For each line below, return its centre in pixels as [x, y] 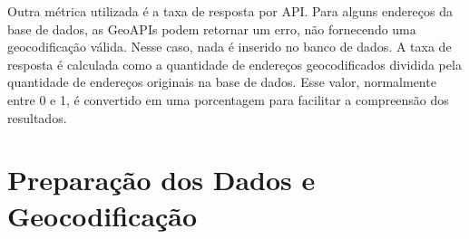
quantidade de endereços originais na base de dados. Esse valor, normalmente [222, 82]
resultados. [37, 117]
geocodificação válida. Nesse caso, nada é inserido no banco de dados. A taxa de [230, 47]
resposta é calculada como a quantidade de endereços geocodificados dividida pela [234, 64]
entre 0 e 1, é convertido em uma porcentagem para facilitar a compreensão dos [228, 99]
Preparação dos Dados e [161, 180]
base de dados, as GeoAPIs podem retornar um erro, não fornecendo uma [212, 29]
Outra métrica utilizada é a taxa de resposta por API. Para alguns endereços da [230, 11]
